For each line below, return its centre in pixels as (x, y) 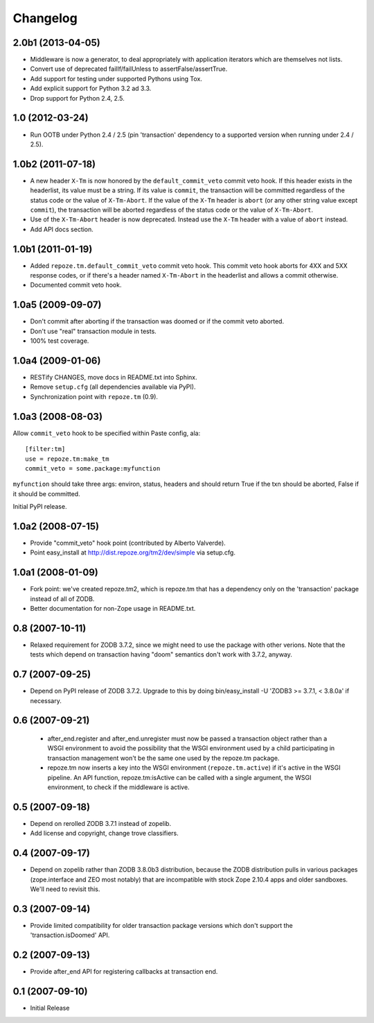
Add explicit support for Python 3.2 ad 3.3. (91, 88)
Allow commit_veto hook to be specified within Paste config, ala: (107, 433)
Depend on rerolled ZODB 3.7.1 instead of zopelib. (101, 823)
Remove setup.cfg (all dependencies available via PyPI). (113, 387)
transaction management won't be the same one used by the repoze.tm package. (163, 758)
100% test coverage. (60, 341)
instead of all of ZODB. (62, 599)
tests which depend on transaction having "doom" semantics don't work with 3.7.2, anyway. (161, 654)
